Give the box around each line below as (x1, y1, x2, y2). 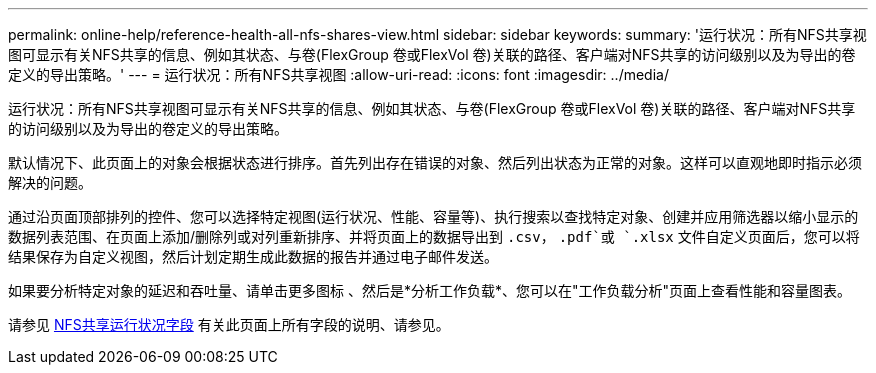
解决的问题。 (8, 174, 92, 191)
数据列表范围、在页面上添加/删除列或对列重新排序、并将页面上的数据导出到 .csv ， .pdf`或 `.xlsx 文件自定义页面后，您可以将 (8, 228, 860, 245)
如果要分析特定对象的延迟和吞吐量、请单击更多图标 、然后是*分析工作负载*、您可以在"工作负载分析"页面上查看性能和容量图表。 (8, 282, 852, 299)
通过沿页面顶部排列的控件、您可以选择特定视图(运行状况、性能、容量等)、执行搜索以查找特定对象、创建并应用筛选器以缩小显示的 (8, 208, 859, 225)
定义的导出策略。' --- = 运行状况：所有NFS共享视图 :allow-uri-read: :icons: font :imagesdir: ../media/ (8, 66, 669, 83)
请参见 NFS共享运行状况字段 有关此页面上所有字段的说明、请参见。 (8, 316, 450, 333)
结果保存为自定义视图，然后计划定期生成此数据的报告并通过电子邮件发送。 (8, 248, 498, 265)
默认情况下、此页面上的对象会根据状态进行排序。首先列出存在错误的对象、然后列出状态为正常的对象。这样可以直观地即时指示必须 (8, 154, 862, 171)
